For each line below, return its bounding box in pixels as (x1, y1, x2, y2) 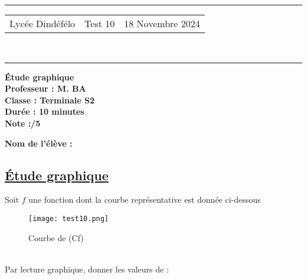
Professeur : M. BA (5, 82, 86, 95)
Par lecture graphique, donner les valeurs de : (5, 262, 169, 275)
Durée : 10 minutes (5, 105, 84, 118)
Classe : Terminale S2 (5, 93, 94, 106)
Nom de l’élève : (5, 137, 73, 149)
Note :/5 (5, 116, 41, 129)
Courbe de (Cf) (28, 231, 84, 244)
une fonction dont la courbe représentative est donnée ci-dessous (28, 193, 261, 206)
